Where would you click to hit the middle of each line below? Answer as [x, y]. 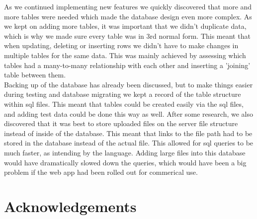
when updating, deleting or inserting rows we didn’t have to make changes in [121, 45]
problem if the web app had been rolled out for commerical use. [101, 172]
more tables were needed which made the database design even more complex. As [128, 16]
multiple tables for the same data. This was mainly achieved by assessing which [125, 55]
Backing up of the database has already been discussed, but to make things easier [128, 84]
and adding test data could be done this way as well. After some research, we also [129, 113]
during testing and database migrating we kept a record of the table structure [123, 94]
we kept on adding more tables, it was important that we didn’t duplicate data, [125, 26]
